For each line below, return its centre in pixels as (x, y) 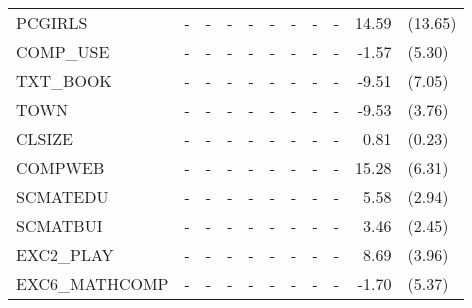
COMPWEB (60, 167)
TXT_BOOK (64, 80)
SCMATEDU (62, 196)
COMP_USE (63, 51)
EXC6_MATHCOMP (92, 283)
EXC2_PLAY (65, 254)
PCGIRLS (52, 22)
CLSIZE (44, 138)
